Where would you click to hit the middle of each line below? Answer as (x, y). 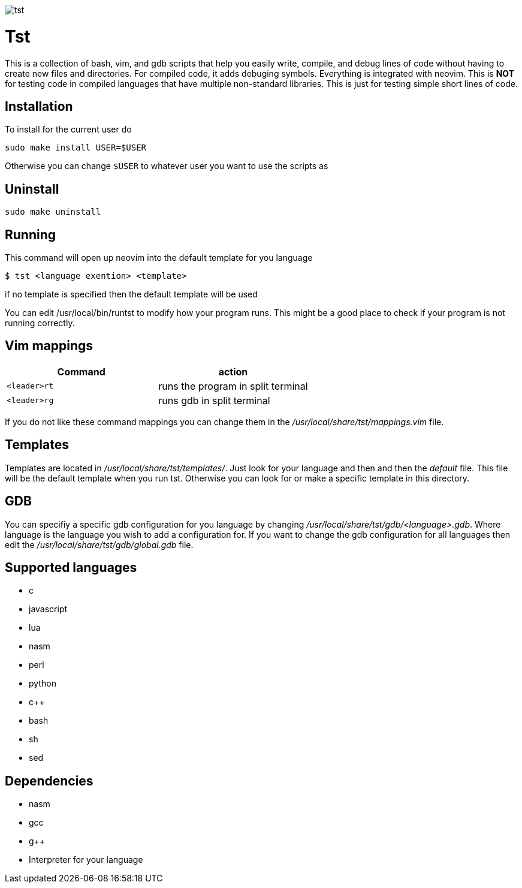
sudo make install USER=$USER (76, 148)
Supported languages (71, 567)
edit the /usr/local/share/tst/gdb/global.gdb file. (99, 544)
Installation (39, 106)
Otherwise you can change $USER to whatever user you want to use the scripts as (167, 166)
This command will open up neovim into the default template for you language (159, 258)
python (43, 684)
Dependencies (49, 781)
